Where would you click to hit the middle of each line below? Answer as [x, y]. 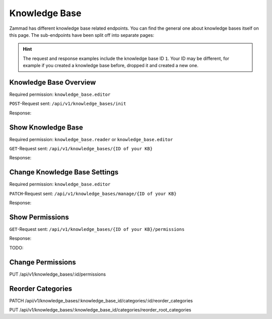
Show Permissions [39, 217]
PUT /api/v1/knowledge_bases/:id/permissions [57, 274]
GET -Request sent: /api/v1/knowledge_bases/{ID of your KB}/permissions [97, 229]
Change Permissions [43, 262]
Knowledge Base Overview [53, 82]
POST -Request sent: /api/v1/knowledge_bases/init [68, 104]
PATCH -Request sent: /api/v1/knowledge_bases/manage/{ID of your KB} [93, 194]
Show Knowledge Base [46, 127]
